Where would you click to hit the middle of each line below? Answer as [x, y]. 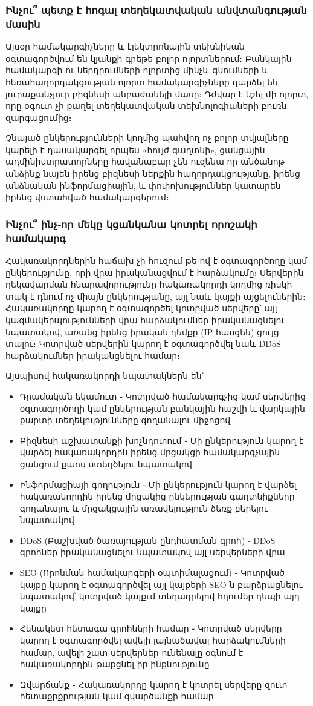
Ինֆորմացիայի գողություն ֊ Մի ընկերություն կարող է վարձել [158, 484]
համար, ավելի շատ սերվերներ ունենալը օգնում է [131, 652]
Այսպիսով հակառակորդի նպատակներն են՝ [105, 376]
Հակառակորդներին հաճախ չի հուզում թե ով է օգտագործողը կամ [156, 260]
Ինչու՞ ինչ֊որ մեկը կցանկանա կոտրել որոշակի [131, 224]
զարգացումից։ [39, 117]
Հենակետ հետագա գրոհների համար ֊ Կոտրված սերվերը [151, 628]
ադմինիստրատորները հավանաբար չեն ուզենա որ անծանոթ [145, 161]
